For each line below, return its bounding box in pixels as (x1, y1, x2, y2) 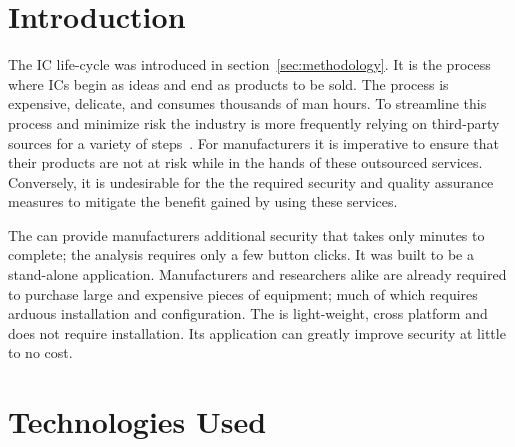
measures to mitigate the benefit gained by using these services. (8, 191, 398, 212)
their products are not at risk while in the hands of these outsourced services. (8, 152, 483, 173)
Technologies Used (8, 401, 267, 442)
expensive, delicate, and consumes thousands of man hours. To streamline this (8, 93, 487, 114)
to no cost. (8, 342, 73, 363)
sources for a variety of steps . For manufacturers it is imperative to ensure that (8, 132, 500, 153)
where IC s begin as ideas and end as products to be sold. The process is (8, 73, 449, 94)
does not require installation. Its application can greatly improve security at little (8, 322, 506, 343)
